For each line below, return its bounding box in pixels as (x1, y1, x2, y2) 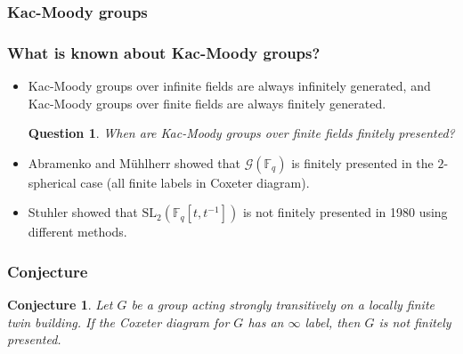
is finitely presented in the (291, 153, 434, 172)
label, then (305, 312, 361, 331)
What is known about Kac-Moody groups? (7, 41, 321, 63)
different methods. (28, 222, 127, 241)
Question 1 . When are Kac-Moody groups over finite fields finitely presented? (28, 124, 455, 142)
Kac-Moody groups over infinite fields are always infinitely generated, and (28, 76, 431, 95)
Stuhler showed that (28, 203, 138, 221)
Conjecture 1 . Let (7, 295, 113, 314)
